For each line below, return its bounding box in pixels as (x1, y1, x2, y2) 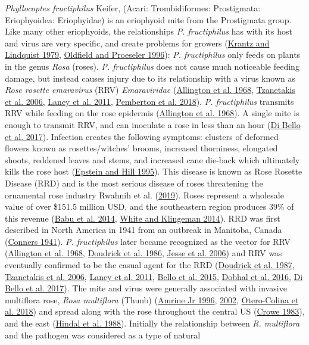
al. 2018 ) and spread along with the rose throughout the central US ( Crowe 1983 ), (5, 305, 305, 318)
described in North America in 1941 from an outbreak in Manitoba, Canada (5, 223, 282, 236)
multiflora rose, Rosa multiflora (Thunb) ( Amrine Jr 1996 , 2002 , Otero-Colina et (5, 293, 299, 306)
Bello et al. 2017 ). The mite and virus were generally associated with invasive (5, 282, 287, 294)
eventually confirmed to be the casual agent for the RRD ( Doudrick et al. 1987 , (5, 259, 295, 271)
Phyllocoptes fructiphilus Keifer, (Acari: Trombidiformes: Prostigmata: (5, 2, 261, 14)
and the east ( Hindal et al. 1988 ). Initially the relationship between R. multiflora (5, 317, 300, 330)
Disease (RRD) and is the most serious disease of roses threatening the (5, 176, 263, 189)
